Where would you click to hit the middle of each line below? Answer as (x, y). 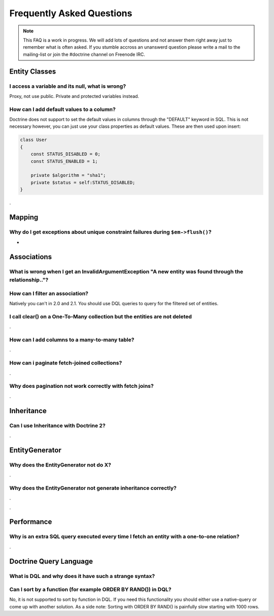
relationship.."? (29, 280)
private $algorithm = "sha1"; (68, 175)
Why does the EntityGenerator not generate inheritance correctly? (93, 488)
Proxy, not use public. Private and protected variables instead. (74, 96)
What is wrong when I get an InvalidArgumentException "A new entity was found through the (126, 272)
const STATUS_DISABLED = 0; (66, 154)
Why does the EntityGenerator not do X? (60, 465)
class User (33, 140)
